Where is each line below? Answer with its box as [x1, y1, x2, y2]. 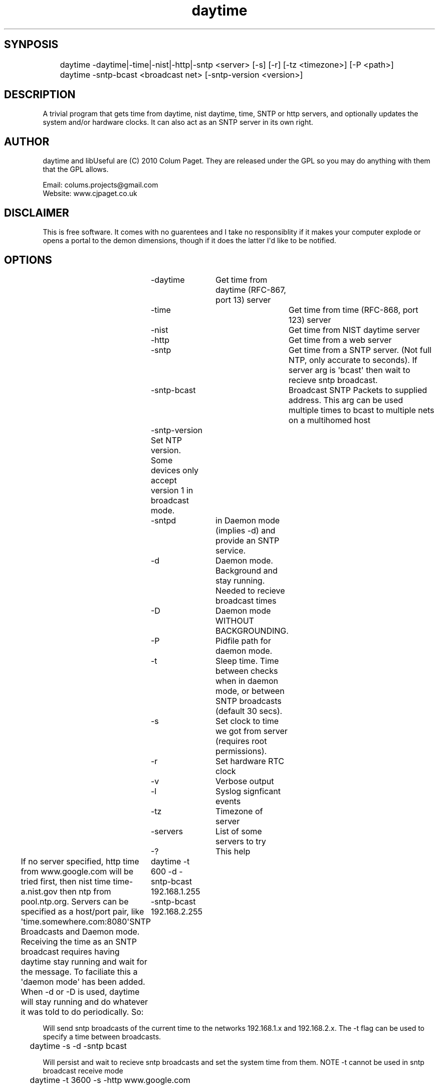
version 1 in [151, 485, 193, 495]
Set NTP [151, 435, 182, 445]
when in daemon [215, 675, 278, 686]
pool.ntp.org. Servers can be [21, 896, 129, 906]
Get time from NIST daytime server [288, 324, 420, 335]
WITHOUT [215, 615, 254, 626]
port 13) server [215, 294, 271, 305]
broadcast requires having [21, 946, 120, 957]
